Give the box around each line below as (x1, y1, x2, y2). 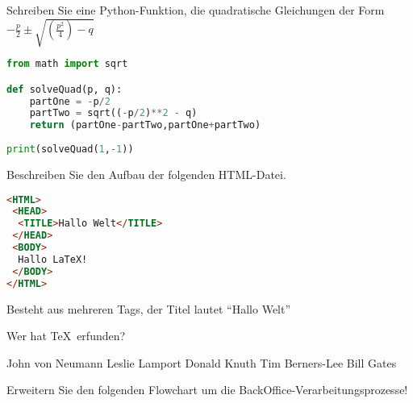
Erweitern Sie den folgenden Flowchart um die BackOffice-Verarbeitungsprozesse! (6, 381, 408, 398)
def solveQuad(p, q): (6, 83, 123, 95)
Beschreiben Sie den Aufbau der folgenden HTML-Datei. (6, 165, 286, 182)
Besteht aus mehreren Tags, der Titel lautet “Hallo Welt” (6, 300, 291, 317)
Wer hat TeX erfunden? (6, 327, 126, 344)
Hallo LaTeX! (18, 253, 88, 265)
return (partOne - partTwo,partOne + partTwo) (29, 119, 261, 131)
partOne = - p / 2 (29, 95, 111, 107)
